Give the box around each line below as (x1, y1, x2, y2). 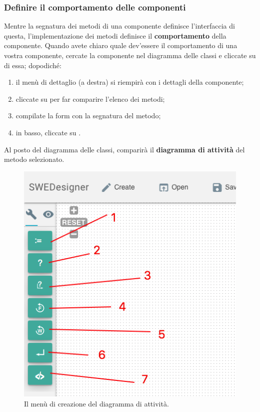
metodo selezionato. (4, 154, 64, 164)
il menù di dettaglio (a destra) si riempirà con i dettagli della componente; (15, 77, 244, 87)
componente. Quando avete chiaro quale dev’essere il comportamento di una (4, 40, 237, 51)
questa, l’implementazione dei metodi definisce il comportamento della (4, 30, 226, 41)
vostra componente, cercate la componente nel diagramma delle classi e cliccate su (4, 50, 256, 60)
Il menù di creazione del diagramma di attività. (24, 398, 169, 408)
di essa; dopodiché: (4, 60, 61, 70)
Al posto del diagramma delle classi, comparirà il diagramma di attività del (4, 144, 245, 154)
